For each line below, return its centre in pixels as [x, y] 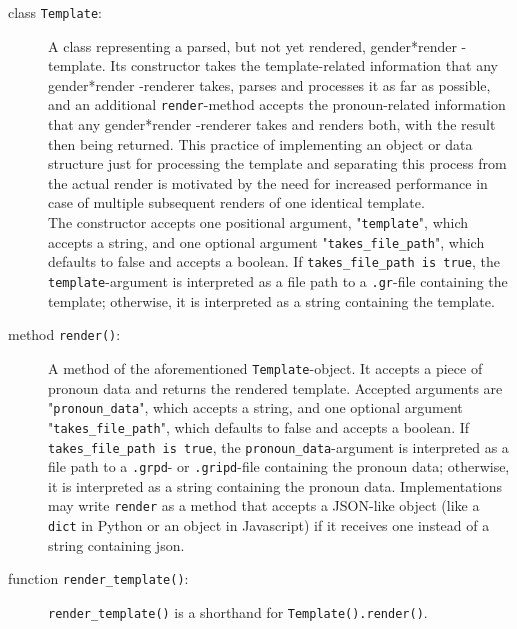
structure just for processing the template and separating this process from [277, 163]
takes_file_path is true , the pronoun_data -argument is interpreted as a [278, 446]
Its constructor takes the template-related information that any [304, 65]
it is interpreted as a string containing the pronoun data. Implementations [275, 485]
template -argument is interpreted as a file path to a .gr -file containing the [278, 281]
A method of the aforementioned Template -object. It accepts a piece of [265, 367]
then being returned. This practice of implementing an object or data [260, 143]
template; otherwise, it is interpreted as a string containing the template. [271, 300]
